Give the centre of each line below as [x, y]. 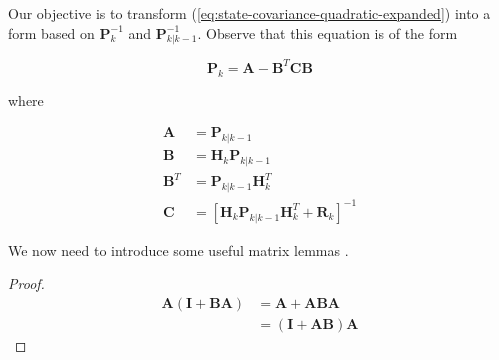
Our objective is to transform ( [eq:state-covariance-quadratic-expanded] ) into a [249, 13]
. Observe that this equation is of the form [327, 32]
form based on [51, 32]
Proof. [26, 283]
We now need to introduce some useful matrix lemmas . [178, 249]
